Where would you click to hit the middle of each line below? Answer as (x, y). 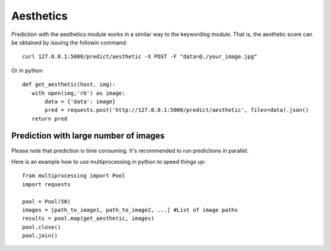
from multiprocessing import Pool (74, 176)
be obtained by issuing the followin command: (69, 42)
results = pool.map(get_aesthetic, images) (88, 219)
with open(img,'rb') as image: (78, 93)
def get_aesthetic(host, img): (69, 85)
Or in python (27, 70)
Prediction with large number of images (88, 136)
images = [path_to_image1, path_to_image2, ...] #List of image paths (130, 210)
